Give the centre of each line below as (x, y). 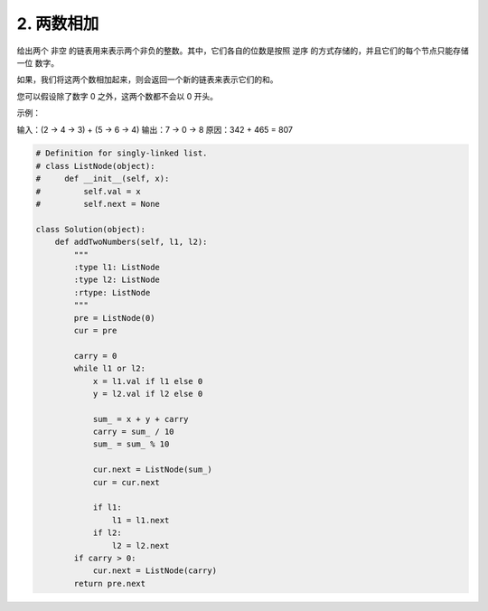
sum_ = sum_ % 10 (131, 444)
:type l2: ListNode (117, 280)
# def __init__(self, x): (103, 179)
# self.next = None (98, 204)
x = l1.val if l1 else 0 (148, 381)
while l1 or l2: (110, 369)
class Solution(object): (91, 229)
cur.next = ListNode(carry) (155, 571)
